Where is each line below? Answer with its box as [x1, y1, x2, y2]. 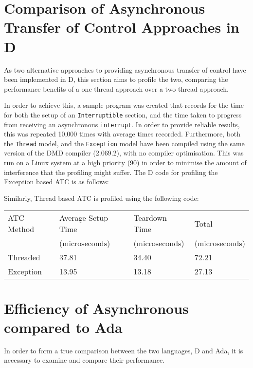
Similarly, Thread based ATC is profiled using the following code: [4, 193, 199, 203]
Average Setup [59, 212, 108, 224]
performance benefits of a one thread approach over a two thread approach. [4, 83, 229, 94]
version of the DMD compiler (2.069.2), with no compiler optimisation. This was [4, 148, 244, 158]
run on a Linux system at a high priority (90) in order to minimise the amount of [4, 157, 247, 168]
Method [8, 223, 35, 235]
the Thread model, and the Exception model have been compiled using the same [4, 138, 245, 148]
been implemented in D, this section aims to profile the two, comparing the [4, 74, 228, 84]
